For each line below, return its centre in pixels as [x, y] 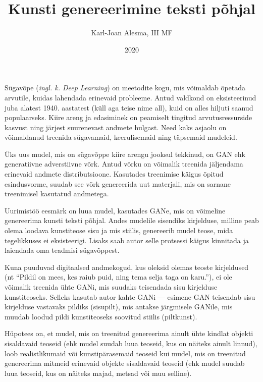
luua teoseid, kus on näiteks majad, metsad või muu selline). [98, 373]
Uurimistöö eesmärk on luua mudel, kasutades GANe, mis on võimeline [115, 210]
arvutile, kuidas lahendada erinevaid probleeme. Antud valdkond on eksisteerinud [130, 97]
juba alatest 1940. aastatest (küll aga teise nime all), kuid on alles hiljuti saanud [129, 107]
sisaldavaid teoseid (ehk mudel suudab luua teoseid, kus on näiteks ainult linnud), [131, 343]
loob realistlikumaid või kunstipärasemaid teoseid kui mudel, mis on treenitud [125, 353]
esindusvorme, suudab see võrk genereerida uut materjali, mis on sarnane [118, 183]
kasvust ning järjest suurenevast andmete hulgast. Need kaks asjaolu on [116, 127]
